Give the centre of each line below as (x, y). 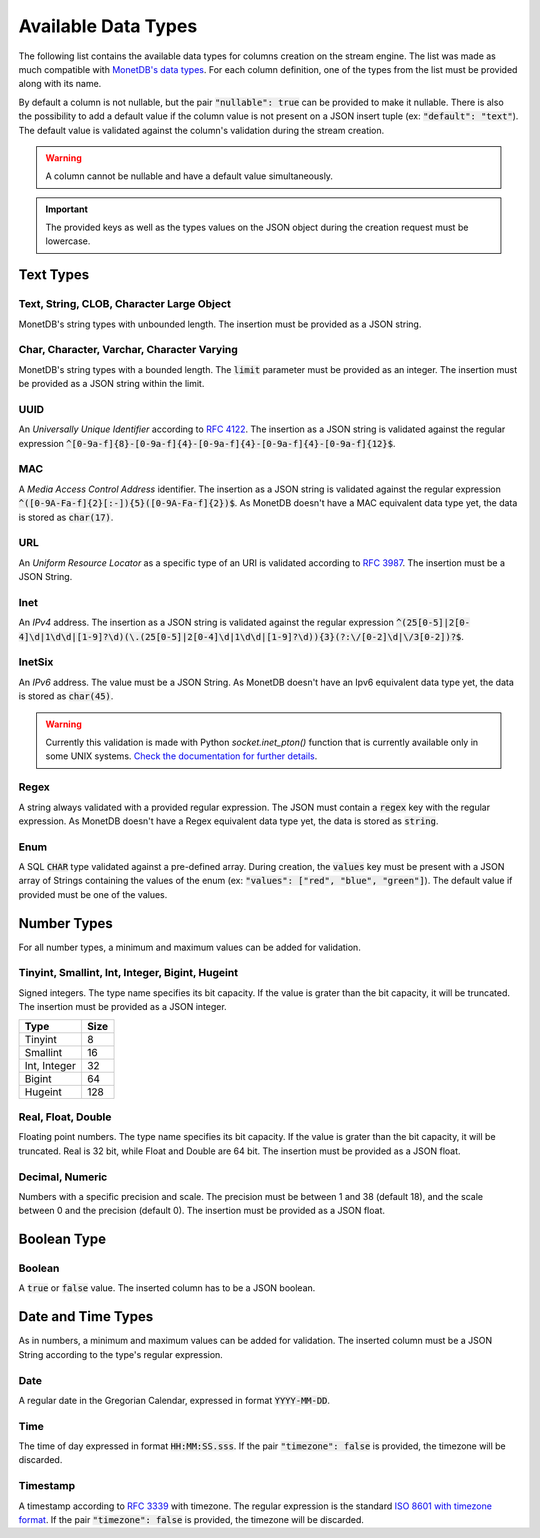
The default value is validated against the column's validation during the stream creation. (201, 130)
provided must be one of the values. (93, 894)
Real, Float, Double (65, 1117)
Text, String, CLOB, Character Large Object (125, 304)
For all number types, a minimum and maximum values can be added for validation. (190, 947)
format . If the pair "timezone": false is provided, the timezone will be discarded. (191, 1519)
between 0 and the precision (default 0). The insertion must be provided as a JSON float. (201, 1211)
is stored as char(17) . (66, 517)
